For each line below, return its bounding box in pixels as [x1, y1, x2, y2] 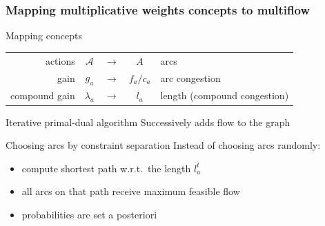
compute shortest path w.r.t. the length [21, 161, 191, 175]
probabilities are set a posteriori [21, 207, 157, 221]
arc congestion [160, 71, 221, 85]
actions [45, 53, 75, 68]
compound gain [10, 88, 75, 103]
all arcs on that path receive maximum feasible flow [21, 184, 240, 198]
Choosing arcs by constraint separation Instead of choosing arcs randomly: [6, 138, 321, 152]
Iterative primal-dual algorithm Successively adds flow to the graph [6, 114, 290, 129]
